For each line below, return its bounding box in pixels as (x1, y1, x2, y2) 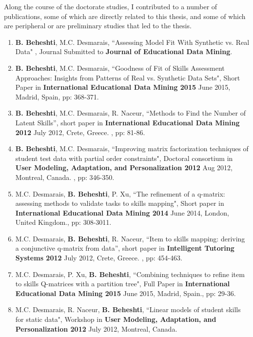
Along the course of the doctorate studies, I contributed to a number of (4, 1, 217, 11)
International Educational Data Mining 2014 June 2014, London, (15, 207, 229, 218)
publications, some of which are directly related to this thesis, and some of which (4, 11, 246, 21)
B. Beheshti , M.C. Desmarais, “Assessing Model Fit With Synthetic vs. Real (15, 37, 250, 47)
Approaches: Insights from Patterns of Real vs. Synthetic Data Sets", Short (15, 72, 240, 82)
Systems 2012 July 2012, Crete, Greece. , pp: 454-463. (15, 253, 182, 263)
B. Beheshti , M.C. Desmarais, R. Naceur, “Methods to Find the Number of (15, 108, 246, 118)
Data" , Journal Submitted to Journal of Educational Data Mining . (15, 46, 233, 57)
